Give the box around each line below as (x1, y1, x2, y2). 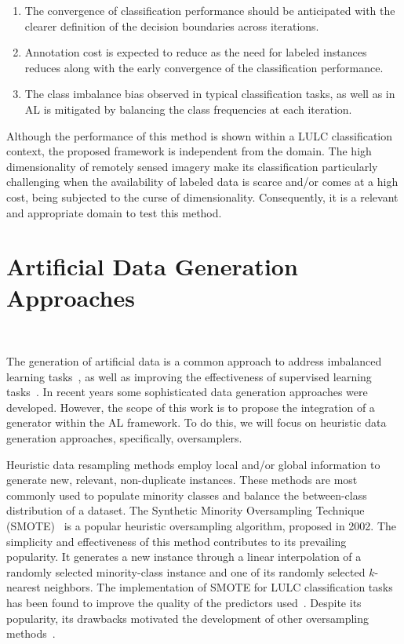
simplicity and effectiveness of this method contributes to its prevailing (6, 533, 347, 549)
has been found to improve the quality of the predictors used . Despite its (6, 594, 362, 610)
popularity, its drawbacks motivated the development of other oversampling (6, 609, 369, 626)
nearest (6, 579, 41, 595)
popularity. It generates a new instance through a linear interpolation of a (6, 548, 362, 565)
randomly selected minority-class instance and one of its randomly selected (6, 563, 366, 580)
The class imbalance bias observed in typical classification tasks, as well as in (24, 86, 395, 102)
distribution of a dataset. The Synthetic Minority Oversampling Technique (6, 502, 365, 518)
